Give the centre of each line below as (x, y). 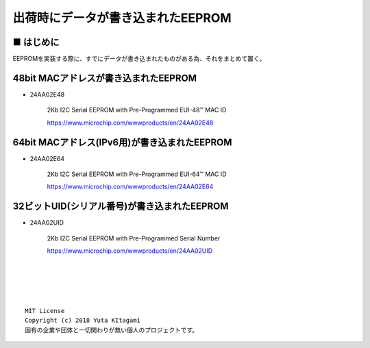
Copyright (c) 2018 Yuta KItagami (83, 321)
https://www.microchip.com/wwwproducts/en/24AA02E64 (130, 187)
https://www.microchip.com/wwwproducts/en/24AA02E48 (130, 123)
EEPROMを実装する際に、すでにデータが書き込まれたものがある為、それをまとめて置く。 (139, 59)
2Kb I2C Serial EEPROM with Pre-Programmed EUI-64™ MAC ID (137, 174)
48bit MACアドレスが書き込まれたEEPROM (105, 78)
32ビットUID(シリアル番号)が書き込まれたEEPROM (121, 207)
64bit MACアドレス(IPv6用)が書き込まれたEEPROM (122, 142)
